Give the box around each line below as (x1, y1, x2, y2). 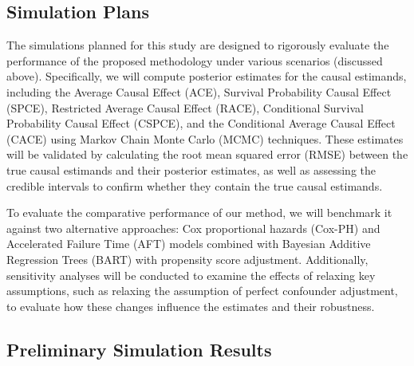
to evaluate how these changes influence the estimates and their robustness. (6, 297, 375, 314)
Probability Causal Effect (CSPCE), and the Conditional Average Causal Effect (6, 115, 396, 132)
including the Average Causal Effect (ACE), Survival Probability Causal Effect (6, 83, 392, 100)
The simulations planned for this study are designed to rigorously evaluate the (6, 37, 389, 53)
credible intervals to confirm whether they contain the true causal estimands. (6, 177, 383, 194)
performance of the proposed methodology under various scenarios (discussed (6, 52, 383, 69)
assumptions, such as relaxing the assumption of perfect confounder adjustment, (6, 282, 398, 299)
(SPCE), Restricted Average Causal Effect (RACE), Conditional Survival (6, 99, 364, 116)
